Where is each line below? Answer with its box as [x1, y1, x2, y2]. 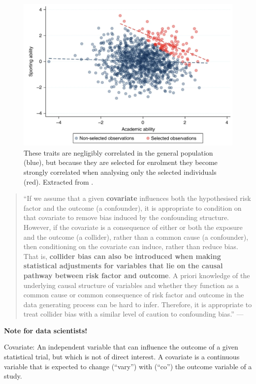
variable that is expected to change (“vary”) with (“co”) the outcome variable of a [4, 361, 252, 371]
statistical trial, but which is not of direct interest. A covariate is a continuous [4, 352, 240, 362]
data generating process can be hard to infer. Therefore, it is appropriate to [23, 299, 252, 309]
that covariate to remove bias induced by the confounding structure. [23, 212, 229, 223]
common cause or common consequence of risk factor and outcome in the [23, 289, 244, 300]
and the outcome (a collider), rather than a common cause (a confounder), [23, 231, 249, 242]
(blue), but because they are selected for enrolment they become [24, 157, 218, 167]
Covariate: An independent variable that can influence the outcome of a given [4, 342, 238, 352]
